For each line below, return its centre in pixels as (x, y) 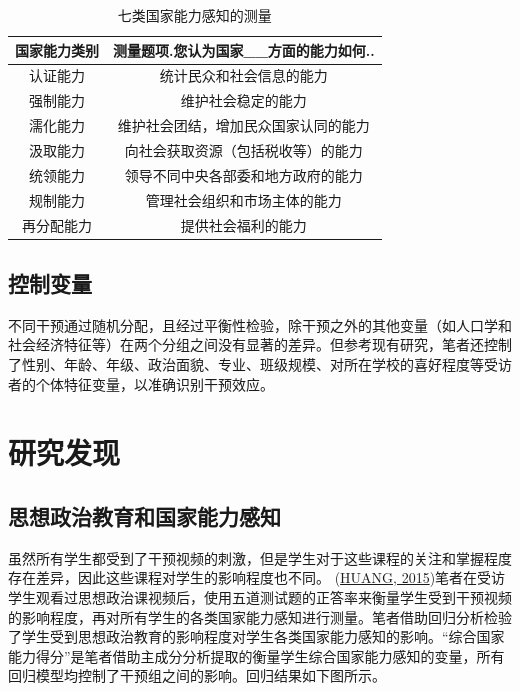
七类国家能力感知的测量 (194, 15)
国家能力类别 (57, 49)
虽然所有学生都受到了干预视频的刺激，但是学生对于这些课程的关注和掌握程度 (260, 557)
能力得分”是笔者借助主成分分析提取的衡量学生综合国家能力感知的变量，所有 (256, 655)
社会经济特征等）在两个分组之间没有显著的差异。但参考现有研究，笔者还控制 (260, 344)
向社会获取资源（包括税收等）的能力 (243, 149)
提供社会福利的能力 (243, 224)
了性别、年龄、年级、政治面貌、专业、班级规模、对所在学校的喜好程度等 (246, 363)
